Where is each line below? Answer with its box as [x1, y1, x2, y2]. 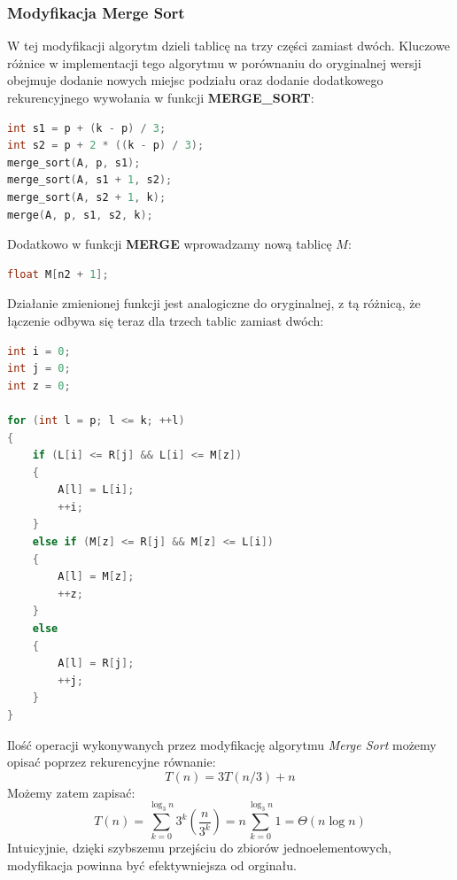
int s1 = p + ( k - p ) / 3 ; [7, 121, 167, 135]
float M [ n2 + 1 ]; [7, 267, 109, 281]
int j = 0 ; [7, 362, 71, 375]
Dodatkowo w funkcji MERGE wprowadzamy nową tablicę [7, 235, 332, 253]
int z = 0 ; [7, 379, 71, 392]
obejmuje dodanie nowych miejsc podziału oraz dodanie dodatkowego [7, 71, 383, 89]
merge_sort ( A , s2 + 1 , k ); [7, 190, 167, 204]
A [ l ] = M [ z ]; [58, 570, 135, 583]
